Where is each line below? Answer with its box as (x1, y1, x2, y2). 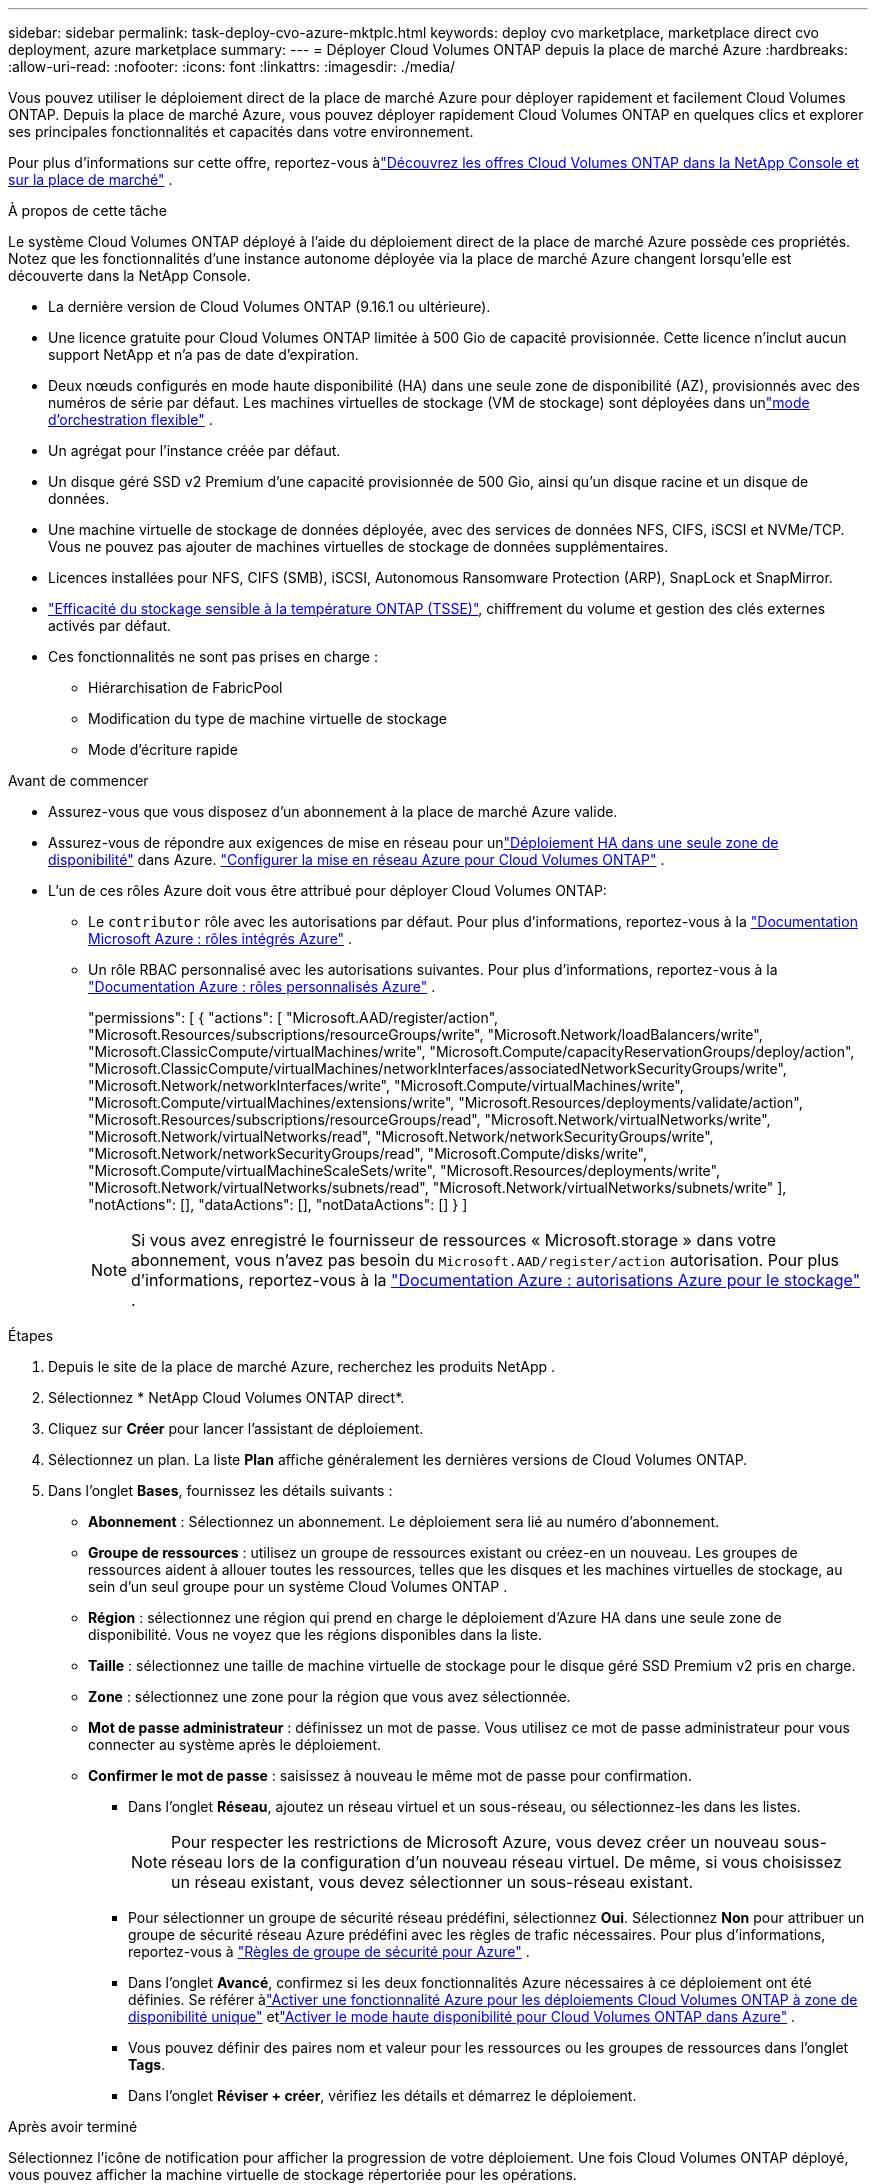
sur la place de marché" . (8, 171, 173, 188)
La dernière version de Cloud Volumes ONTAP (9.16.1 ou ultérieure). (48, 298, 491, 315)
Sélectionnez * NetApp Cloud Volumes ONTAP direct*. (48, 1389, 405, 1406)
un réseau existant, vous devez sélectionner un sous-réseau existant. (171, 1872, 694, 1892)
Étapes (8, 1327, 54, 1344)
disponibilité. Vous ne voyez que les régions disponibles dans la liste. (88, 1626, 543, 1643)
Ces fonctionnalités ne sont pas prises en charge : (48, 648, 378, 665)
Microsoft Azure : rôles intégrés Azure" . (88, 930, 353, 947)
